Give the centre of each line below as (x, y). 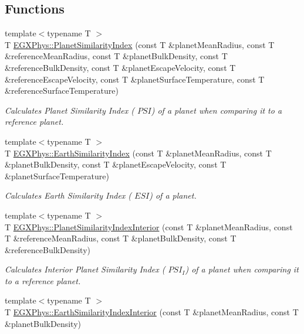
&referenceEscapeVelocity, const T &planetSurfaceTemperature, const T (135, 79)
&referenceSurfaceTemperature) (62, 91)
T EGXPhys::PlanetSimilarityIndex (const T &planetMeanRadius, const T (140, 44)
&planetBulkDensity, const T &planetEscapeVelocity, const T (116, 164)
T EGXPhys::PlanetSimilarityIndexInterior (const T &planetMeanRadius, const (149, 226)
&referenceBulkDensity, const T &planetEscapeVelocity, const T (120, 67)
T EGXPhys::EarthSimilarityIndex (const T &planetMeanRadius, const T (138, 153)
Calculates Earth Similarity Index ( (68, 195)
